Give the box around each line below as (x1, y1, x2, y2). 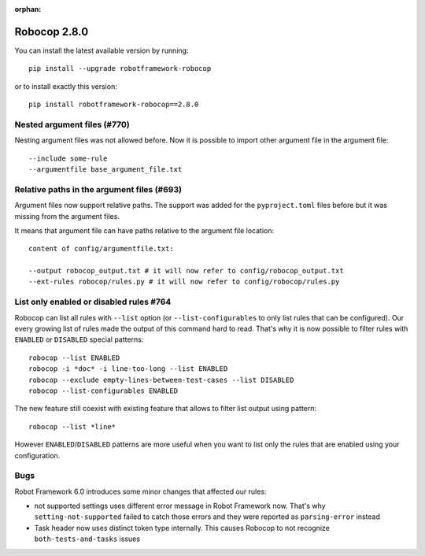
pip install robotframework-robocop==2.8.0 (28, 100, 199, 109)
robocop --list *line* (28, 422, 116, 431)
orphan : (14, 5, 42, 13)
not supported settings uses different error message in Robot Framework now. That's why (34, 501, 326, 511)
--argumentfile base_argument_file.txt (28, 165, 183, 173)
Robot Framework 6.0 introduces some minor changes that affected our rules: (14, 487, 267, 496)
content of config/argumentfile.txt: (28, 244, 175, 254)
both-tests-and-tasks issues (34, 534, 141, 543)
